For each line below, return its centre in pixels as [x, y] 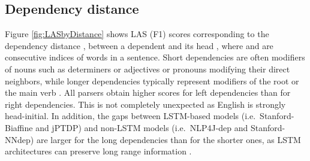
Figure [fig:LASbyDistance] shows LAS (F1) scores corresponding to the [137, 34]
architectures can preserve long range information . [98, 151]
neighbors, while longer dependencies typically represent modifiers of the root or [152, 80]
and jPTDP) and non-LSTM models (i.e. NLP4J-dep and [142, 127]
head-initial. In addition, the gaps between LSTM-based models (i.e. [130, 116]
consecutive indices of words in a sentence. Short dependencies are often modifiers [155, 57]
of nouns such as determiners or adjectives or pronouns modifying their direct [148, 69]
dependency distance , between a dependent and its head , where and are [139, 45]
